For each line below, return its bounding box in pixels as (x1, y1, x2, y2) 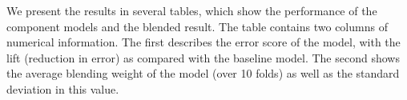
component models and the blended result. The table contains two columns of (6, 18, 388, 34)
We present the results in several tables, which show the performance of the (6, 2, 377, 18)
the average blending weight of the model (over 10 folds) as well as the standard (6, 65, 400, 82)
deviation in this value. (6, 80, 119, 97)
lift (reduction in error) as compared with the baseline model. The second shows (6, 49, 400, 66)
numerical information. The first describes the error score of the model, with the (6, 34, 401, 50)
